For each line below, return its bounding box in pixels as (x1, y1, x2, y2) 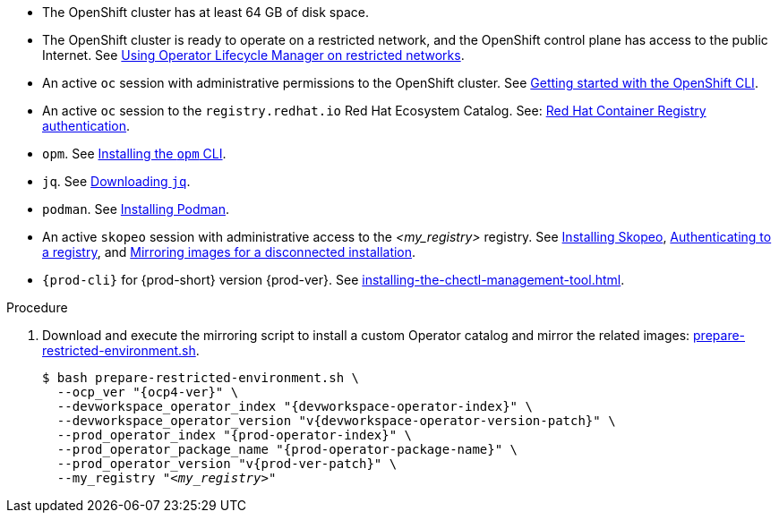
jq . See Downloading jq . (42, 174, 191, 189)
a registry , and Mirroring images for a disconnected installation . (42, 244, 416, 260)
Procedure (6, 300, 68, 315)
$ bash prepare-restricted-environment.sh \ (42, 371, 360, 385)
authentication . (42, 118, 131, 133)
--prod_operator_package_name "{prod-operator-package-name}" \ (56, 442, 518, 456)
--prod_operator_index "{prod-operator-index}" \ (56, 428, 413, 442)
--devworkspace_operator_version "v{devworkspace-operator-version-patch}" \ (56, 413, 616, 428)
